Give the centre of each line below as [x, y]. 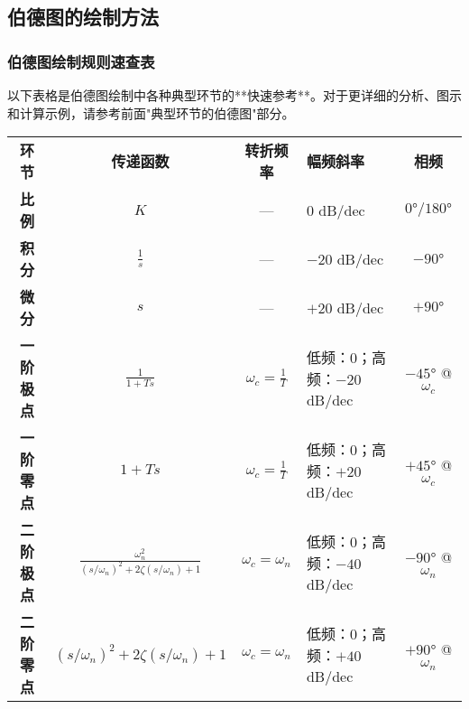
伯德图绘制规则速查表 [81, 61]
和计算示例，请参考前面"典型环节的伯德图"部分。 [151, 112]
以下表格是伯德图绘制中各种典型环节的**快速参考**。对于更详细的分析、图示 [234, 95]
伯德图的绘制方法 [83, 17]
